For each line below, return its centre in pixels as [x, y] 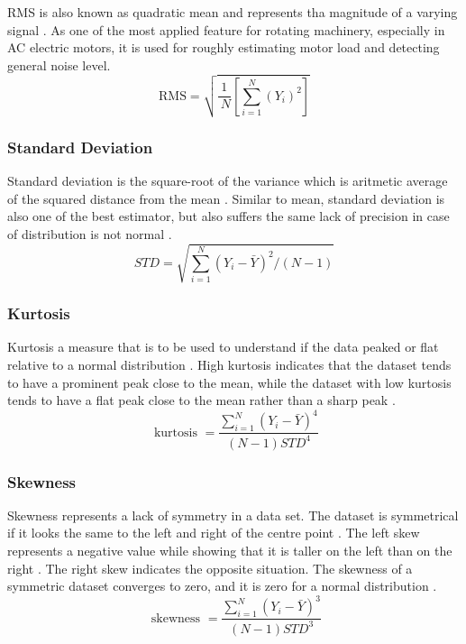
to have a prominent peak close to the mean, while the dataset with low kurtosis [229, 382]
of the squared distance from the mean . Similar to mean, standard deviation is [226, 198]
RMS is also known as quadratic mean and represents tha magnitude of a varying [233, 12]
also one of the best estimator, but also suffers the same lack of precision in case [228, 216]
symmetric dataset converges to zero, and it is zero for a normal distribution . [222, 586]
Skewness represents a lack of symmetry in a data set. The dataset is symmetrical [233, 515]
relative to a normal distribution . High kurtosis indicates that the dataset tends [229, 364]
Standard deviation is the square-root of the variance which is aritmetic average [228, 181]
